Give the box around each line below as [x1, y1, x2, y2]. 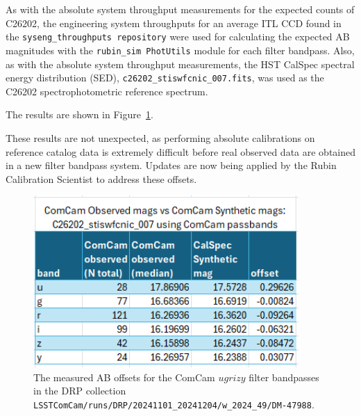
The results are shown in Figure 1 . [6, 107, 153, 122]
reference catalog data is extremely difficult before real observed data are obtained [6, 144, 356, 159]
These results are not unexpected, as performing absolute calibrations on [6, 130, 315, 145]
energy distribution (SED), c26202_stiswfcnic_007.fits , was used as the [6, 70, 324, 85]
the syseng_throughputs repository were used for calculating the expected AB [6, 29, 350, 44]
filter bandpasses [249, 369, 319, 384]
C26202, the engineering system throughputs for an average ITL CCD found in [6, 15, 342, 30]
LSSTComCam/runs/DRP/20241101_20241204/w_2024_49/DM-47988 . [33, 397, 314, 412]
